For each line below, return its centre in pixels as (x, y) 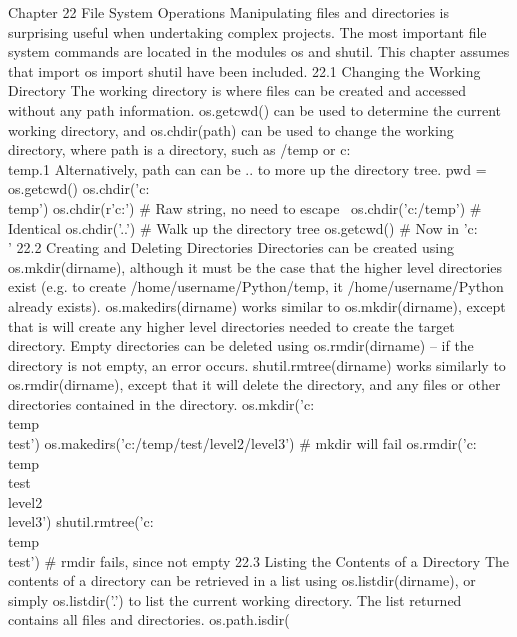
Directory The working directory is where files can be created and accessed (237, 90)
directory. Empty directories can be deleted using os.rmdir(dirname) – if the (241, 345)
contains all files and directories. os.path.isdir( (149, 619)
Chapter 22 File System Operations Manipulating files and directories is (228, 12)
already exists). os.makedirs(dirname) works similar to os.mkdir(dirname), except (257, 305)
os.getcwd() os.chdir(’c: (79, 188)
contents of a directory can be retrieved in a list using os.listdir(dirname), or (242, 580)
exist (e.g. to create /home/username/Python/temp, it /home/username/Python (256, 286)
